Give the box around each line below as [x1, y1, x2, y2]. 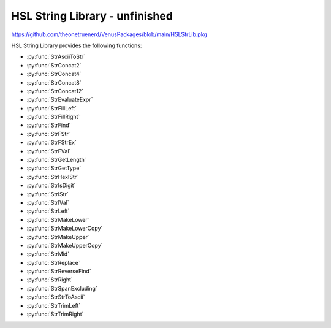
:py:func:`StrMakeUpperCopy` [26, 242, 103, 249]
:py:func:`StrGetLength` [26, 156, 86, 164]
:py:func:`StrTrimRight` [26, 310, 84, 318]
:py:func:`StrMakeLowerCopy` [26, 224, 103, 232]
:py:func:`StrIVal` [26, 199, 70, 206]
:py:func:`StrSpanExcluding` [26, 284, 97, 292]
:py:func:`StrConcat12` [26, 87, 84, 94]
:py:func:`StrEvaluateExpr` [26, 96, 93, 104]
